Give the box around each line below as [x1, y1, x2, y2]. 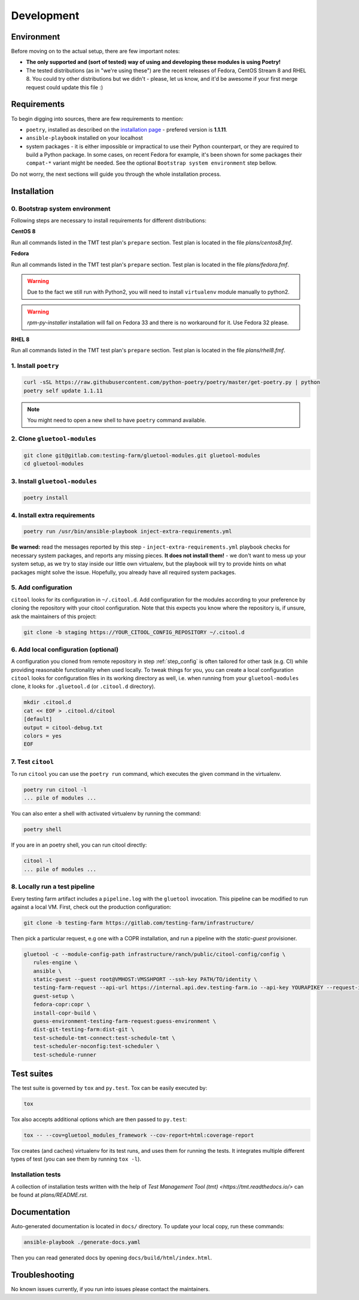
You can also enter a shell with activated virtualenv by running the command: [11, 810, 201, 817]
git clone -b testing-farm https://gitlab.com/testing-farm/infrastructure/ [23, 919, 254, 926]
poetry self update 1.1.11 [23, 387, 103, 394]
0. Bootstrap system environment [11, 204, 111, 212]
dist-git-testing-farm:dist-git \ [33, 1026, 135, 1033]
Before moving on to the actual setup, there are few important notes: [11, 48, 180, 55]
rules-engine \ [33, 959, 78, 966]
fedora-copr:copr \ [33, 1001, 90, 1008]
